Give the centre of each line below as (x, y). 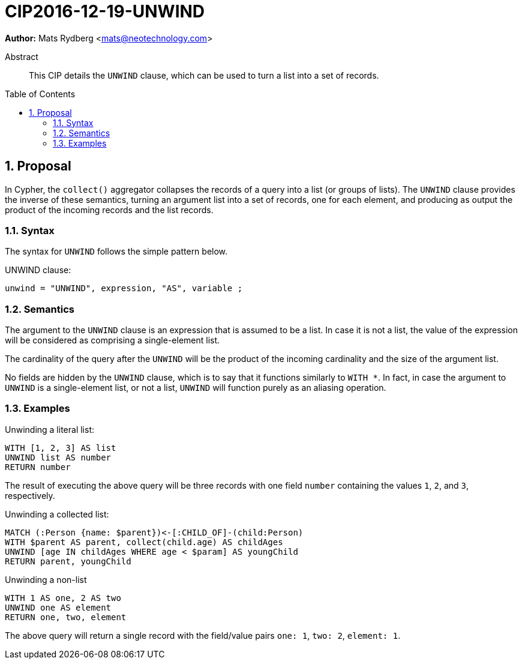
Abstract (22, 56)
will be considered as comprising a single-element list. (112, 340)
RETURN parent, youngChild (68, 561)
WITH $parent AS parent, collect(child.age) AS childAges (144, 542)
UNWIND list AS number (58, 457)
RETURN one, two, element (66, 617)
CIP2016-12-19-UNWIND (105, 11)
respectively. (30, 495)
